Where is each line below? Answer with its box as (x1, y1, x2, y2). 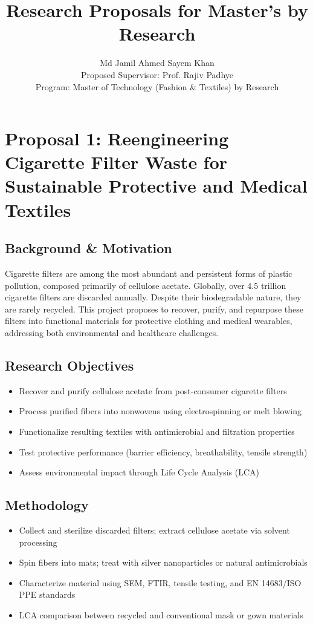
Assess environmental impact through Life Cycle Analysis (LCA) (19, 466, 259, 478)
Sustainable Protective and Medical (5, 173, 308, 198)
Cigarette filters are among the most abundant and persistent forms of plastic (5, 267, 292, 280)
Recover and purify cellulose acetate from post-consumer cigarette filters (19, 384, 287, 397)
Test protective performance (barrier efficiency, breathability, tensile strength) (19, 445, 308, 458)
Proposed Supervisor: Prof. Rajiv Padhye (81, 68, 233, 81)
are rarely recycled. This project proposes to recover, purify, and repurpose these (5, 302, 303, 315)
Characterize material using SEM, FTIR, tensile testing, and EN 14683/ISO (19, 576, 302, 589)
